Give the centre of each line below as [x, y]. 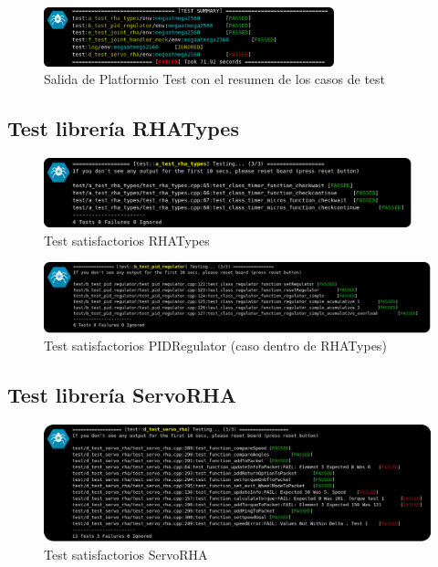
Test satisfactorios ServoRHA [126, 554]
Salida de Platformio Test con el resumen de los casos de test [215, 79]
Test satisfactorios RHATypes [127, 240]
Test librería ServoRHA [122, 395]
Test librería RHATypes [123, 128]
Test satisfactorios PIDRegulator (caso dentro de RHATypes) [215, 346]
